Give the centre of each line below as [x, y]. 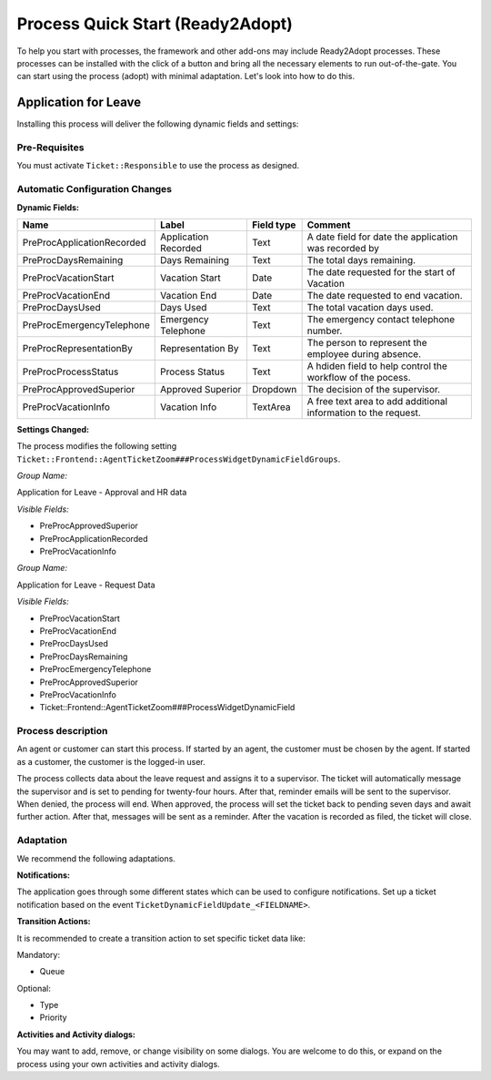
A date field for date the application [382, 237]
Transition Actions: [54, 922]
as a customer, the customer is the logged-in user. [111, 761]
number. [325, 331]
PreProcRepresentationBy [78, 348]
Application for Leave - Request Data [86, 585]
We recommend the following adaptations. [96, 858]
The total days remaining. [361, 260]
